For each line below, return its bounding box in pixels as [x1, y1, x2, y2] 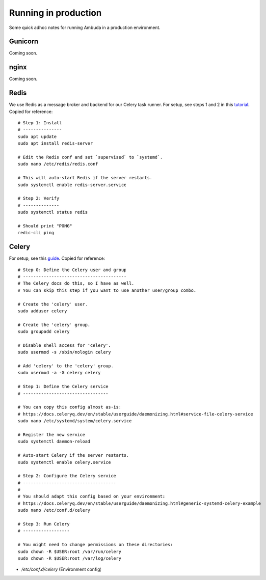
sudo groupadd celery [18, 329, 70, 334]
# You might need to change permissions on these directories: [18, 542, 173, 548]
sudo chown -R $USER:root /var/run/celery [18, 549, 122, 554]
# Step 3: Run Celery [18, 521, 70, 527]
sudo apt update [18, 134, 57, 139]
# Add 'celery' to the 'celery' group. [18, 363, 114, 369]
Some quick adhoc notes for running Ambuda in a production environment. [9, 25, 160, 30]
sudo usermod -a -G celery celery [18, 370, 101, 376]
